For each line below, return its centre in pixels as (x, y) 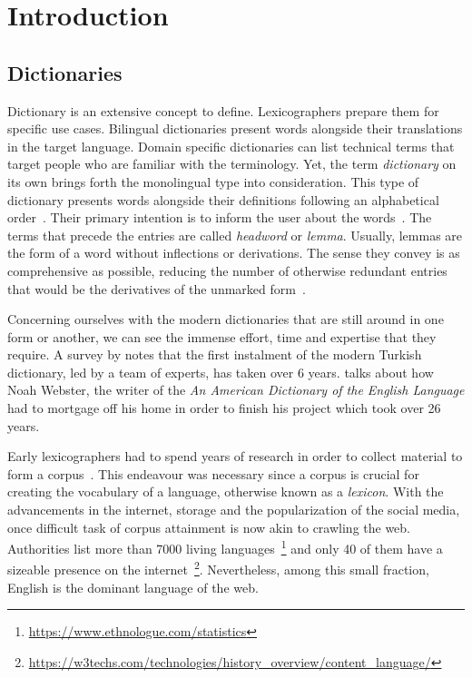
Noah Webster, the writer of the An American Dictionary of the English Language (236, 390)
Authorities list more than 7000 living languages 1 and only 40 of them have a (225, 547)
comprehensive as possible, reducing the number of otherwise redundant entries (227, 270)
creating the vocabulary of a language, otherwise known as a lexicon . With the (226, 491)
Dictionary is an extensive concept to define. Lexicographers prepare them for (223, 110)
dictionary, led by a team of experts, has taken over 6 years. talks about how (221, 372)
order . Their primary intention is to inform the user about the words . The (220, 217)
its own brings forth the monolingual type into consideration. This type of (213, 181)
